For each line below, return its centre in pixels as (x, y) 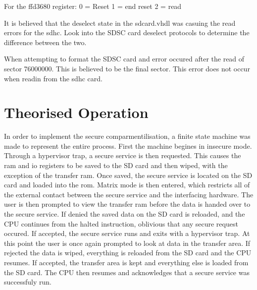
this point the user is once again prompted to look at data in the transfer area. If (127, 243)
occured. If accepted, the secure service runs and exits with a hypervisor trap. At (127, 233)
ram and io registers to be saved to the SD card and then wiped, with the (116, 165)
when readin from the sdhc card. (53, 78)
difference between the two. (45, 42)
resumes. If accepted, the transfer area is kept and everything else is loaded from (126, 262)
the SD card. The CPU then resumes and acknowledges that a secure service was (127, 272)
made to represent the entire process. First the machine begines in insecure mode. (128, 145)
